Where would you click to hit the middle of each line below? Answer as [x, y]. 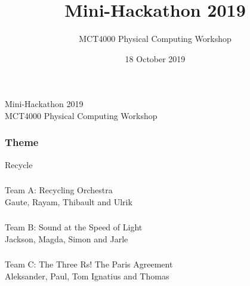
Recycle [19, 164]
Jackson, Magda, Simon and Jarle [67, 238]
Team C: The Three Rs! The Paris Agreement [89, 264]
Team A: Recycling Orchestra [59, 190]
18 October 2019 [155, 58]
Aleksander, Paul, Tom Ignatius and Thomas [87, 276]
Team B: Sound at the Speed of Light [74, 227]
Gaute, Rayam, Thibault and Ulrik [69, 201]
